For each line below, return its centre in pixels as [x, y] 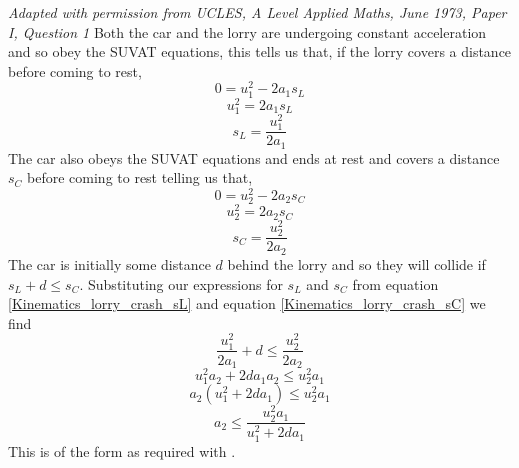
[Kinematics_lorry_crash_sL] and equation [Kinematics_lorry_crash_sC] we [247, 303]
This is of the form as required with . [122, 450]
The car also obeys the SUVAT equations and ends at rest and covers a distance [254, 157]
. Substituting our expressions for [181, 283]
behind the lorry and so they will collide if [356, 263]
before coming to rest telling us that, [140, 177]
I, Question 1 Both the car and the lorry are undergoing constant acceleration [247, 31]
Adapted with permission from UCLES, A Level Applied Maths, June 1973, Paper [257, 12]
